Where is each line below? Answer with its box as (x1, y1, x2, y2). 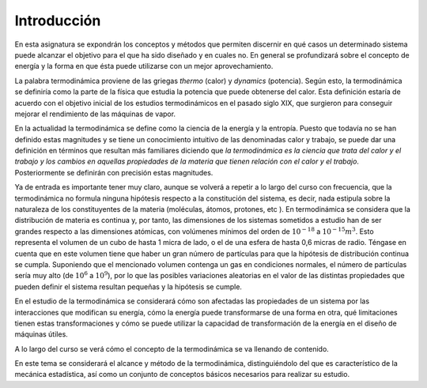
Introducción (14, 12, 101, 29)
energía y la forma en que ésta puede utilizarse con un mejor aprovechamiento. (14, 62, 274, 71)
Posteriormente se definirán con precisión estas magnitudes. (14, 168, 213, 177)
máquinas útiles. (14, 330, 69, 339)
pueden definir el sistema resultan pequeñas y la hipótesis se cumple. (14, 281, 243, 292)
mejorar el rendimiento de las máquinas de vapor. (14, 109, 176, 119)
